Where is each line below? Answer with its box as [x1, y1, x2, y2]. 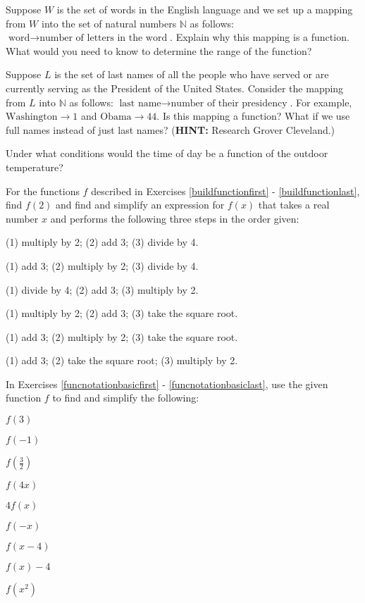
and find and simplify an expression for [56, 197, 225, 212]
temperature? [6, 159, 63, 174]
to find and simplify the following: [52, 390, 199, 405]
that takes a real [258, 197, 330, 212]
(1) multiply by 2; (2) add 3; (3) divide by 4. [6, 235, 199, 249]
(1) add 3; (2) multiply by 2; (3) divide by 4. [6, 258, 199, 273]
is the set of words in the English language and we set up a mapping [56, 2, 353, 16]
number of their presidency [171, 98, 287, 108]
